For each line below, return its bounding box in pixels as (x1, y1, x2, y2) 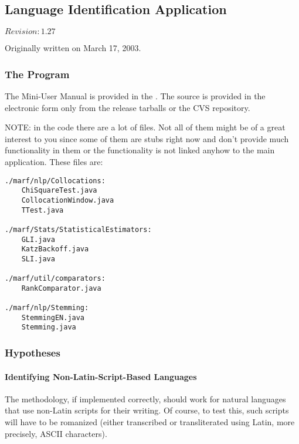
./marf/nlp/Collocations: (5, 176, 106, 185)
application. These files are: (5, 155, 103, 167)
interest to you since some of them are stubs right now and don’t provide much (5, 132, 289, 144)
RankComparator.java (21, 284, 101, 292)
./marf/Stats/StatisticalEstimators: (5, 225, 152, 234)
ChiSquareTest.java (21, 186, 97, 195)
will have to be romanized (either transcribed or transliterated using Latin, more (5, 415, 295, 428)
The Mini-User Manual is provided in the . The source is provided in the (5, 90, 266, 102)
